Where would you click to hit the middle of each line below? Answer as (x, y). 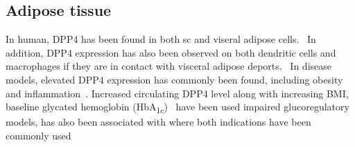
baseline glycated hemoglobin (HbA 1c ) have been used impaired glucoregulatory (177, 107)
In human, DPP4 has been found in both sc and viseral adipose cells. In (161, 39)
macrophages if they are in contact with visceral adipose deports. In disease (168, 66)
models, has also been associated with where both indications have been (158, 122)
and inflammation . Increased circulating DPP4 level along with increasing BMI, (177, 93)
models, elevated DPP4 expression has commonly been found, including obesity (174, 79)
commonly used (38, 135)
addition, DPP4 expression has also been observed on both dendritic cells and (171, 52)
